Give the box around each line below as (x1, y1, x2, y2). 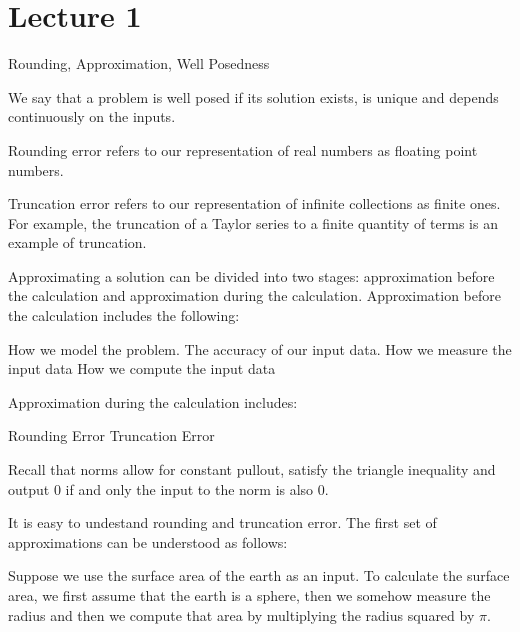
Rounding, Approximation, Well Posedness (8, 53, 270, 74)
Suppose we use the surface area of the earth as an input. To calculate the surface (8, 565, 510, 586)
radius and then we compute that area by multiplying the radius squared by (8, 604, 475, 625)
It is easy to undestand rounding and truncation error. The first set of (8, 512, 437, 533)
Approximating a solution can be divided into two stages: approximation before (8, 265, 495, 286)
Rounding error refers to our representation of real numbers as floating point (8, 139, 478, 160)
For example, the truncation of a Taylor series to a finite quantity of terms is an (8, 212, 498, 233)
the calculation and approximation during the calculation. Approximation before (8, 285, 501, 306)
